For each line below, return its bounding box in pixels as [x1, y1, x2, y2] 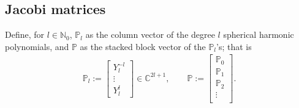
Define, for [5, 28, 45, 41]
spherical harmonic [223, 28, 294, 41]
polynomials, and [5, 40, 69, 52]
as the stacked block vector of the [80, 40, 206, 52]
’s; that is [216, 40, 252, 52]
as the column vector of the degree [85, 28, 215, 41]
